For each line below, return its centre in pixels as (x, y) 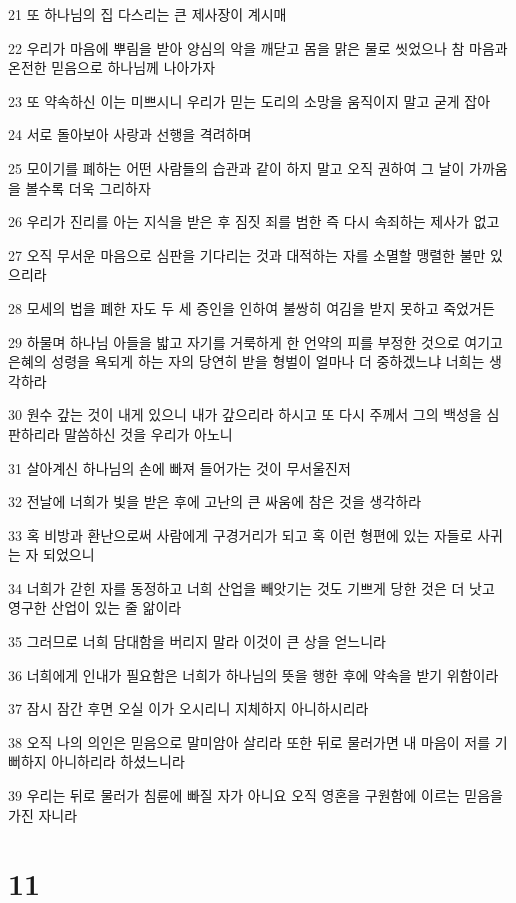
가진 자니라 (43, 814)
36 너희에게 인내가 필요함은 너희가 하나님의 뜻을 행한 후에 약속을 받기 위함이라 (253, 674)
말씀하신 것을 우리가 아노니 (148, 433)
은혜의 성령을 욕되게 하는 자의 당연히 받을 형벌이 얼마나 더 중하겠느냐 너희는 (246, 361)
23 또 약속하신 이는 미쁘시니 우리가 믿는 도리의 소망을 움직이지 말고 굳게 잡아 (249, 100)
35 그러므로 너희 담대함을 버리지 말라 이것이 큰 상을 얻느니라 (197, 641)
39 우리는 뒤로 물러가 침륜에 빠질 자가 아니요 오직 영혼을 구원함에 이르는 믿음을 (255, 795)
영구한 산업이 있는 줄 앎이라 (95, 607)
